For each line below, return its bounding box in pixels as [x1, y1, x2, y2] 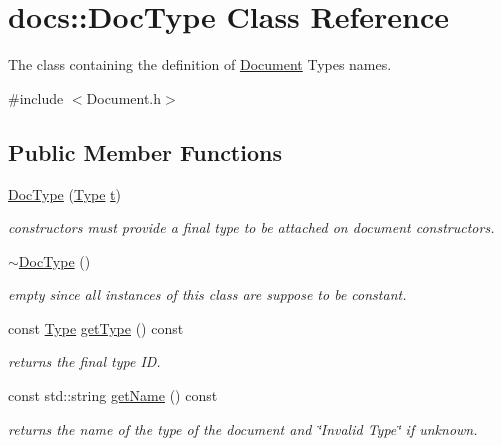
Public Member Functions [8, 136, 282, 167]
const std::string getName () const [8, 385, 218, 406]
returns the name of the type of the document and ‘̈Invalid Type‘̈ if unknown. [8, 418, 478, 439]
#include [8, 87, 64, 108]
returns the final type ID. [8, 351, 161, 372]
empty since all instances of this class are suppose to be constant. [8, 284, 407, 305]
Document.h [86, 87, 162, 108]
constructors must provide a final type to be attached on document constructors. [8, 217, 495, 238]
